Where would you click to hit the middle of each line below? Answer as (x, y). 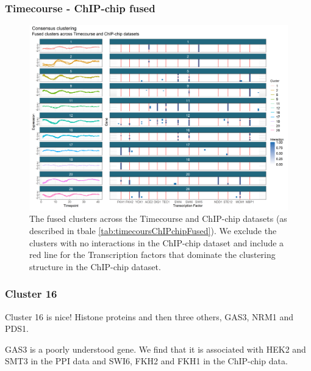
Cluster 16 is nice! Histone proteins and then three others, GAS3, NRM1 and (149, 316)
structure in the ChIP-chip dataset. (95, 266)
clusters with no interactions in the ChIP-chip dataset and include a (157, 242)
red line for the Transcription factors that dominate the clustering (152, 255)
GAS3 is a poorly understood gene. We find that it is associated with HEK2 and (155, 349)
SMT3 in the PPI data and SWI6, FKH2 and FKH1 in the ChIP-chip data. (146, 361)
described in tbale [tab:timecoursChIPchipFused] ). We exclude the (153, 231)
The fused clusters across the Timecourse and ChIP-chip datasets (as (158, 219)
